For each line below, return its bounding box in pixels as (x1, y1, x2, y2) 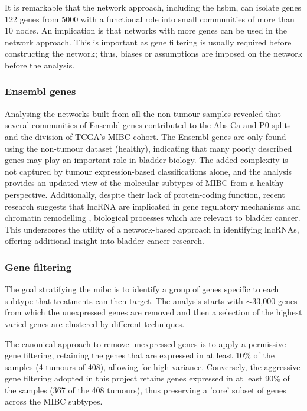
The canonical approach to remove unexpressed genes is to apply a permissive (5, 337, 286, 350)
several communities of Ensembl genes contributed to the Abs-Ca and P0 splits (5, 119, 291, 131)
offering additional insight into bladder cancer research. (5, 234, 204, 247)
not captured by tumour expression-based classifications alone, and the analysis (5, 165, 292, 177)
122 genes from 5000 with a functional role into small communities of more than (5, 12, 295, 25)
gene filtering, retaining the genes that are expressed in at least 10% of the (5, 349, 275, 361)
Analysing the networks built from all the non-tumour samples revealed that (5, 107, 281, 119)
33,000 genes (252, 294, 298, 306)
